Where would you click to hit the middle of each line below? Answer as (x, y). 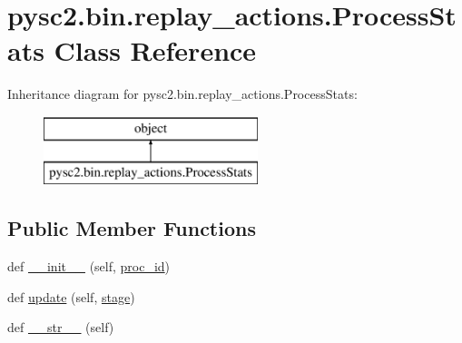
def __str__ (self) (61, 327)
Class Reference (155, 50)
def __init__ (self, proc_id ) (89, 266)
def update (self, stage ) (71, 296)
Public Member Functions (132, 228)
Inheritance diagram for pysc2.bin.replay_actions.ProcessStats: (182, 94)
